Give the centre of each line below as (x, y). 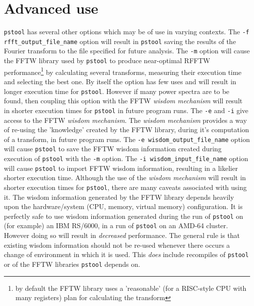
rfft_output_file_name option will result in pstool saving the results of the (120, 41)
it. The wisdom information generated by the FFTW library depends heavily (119, 197)
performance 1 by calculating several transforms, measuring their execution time (123, 71)
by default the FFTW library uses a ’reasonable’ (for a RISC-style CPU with (131, 288)
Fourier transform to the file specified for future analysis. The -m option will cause (127, 51)
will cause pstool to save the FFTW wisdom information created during (113, 149)
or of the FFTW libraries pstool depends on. (72, 264)
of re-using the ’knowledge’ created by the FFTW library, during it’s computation (127, 129)
